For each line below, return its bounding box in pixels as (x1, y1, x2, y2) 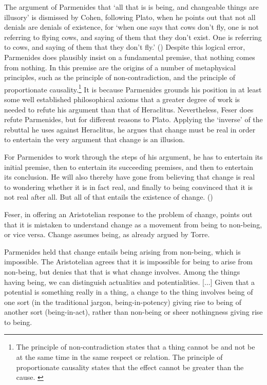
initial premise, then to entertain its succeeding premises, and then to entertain (4, 161, 254, 172)
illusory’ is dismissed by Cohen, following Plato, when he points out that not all (4, 11, 256, 22)
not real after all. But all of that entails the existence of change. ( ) (4, 191, 213, 202)
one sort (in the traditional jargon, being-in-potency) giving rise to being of (4, 296, 241, 307)
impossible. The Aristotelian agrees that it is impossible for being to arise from (4, 256, 253, 267)
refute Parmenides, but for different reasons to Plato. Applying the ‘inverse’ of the (4, 114, 263, 125)
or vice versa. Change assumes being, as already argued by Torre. (4, 229, 210, 240)
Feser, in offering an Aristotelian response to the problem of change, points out (4, 208, 253, 219)
